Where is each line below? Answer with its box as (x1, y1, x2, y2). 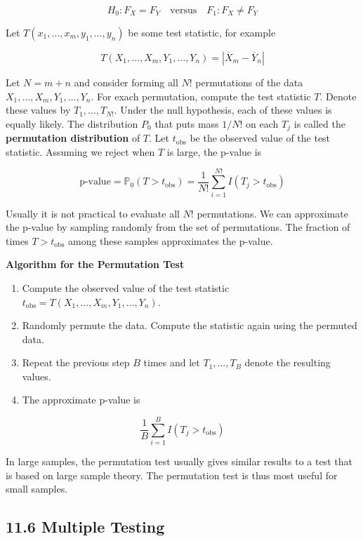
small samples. (6, 481, 68, 496)
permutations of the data (195, 75, 303, 89)
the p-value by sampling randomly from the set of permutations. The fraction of (6, 220, 350, 234)
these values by (6, 102, 71, 117)
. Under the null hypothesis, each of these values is (114, 102, 332, 117)
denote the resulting (244, 355, 331, 370)
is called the (293, 116, 345, 131)
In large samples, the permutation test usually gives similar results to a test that (6, 454, 352, 469)
